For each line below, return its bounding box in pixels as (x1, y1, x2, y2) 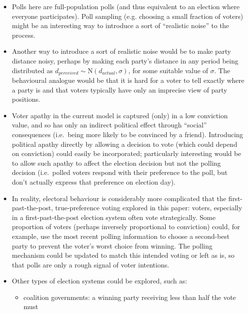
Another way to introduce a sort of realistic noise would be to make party (12, 46, 231, 56)
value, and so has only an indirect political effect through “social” (12, 120, 207, 130)
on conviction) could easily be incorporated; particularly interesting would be (12, 148, 241, 158)
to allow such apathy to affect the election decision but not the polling (12, 157, 221, 168)
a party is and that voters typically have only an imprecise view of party (12, 84, 227, 94)
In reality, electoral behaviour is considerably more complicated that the (12, 193, 226, 203)
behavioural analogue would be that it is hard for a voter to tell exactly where (12, 75, 245, 85)
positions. (12, 94, 40, 104)
